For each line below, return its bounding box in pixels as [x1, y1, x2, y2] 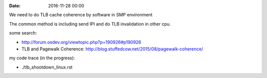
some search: [9, 30, 37, 36]
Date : [9, 3, 21, 8]
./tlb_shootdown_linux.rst [21, 64, 73, 70]
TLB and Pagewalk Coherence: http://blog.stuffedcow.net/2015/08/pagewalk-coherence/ [21, 46, 203, 52]
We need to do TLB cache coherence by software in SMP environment [9, 12, 153, 18]
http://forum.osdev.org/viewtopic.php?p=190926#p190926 [21, 39, 141, 45]
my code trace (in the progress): [9, 55, 75, 61]
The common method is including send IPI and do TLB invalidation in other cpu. [9, 21, 171, 27]
